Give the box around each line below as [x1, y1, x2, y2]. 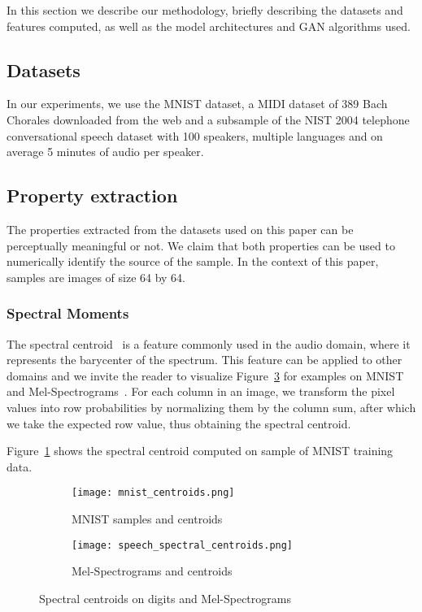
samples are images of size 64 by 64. [7, 268, 186, 285]
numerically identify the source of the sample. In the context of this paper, [7, 253, 379, 270]
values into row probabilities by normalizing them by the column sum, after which [7, 398, 416, 415]
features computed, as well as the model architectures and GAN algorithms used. [7, 17, 411, 34]
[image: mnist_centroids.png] [72, 487, 235, 499]
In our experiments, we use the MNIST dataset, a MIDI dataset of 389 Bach [7, 95, 388, 112]
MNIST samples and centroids [72, 510, 223, 527]
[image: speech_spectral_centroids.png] [72, 539, 294, 551]
